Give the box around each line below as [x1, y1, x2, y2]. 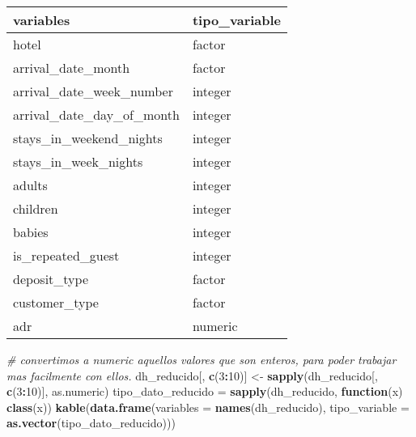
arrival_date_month [13, 58, 130, 77]
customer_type [13, 293, 99, 312]
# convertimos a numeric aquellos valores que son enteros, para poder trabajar [6, 351, 397, 367]
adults [13, 176, 48, 194]
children [13, 199, 58, 218]
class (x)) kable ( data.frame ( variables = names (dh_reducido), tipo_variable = [6, 398, 410, 415]
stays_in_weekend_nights [13, 129, 163, 147]
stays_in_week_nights [13, 152, 143, 171]
